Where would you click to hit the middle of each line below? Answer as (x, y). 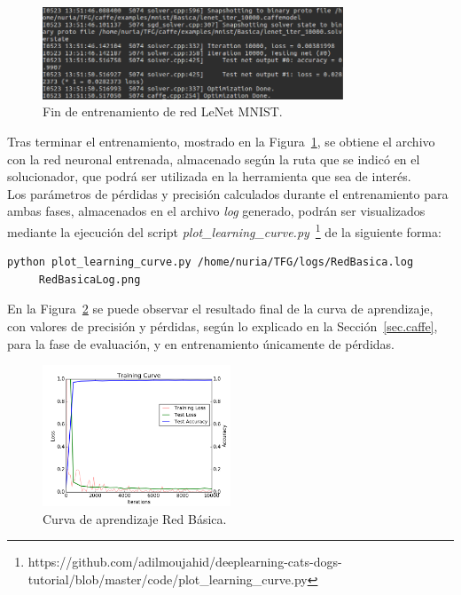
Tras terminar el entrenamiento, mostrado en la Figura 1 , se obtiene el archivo (221, 141)
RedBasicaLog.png (90, 279)
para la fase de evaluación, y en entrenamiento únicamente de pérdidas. (201, 343)
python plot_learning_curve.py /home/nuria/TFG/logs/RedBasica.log (211, 262)
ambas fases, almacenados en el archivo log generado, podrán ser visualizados (216, 211)
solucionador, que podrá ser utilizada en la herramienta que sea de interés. (209, 176)
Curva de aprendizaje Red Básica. (135, 518)
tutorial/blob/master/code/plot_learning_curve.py (168, 579)
